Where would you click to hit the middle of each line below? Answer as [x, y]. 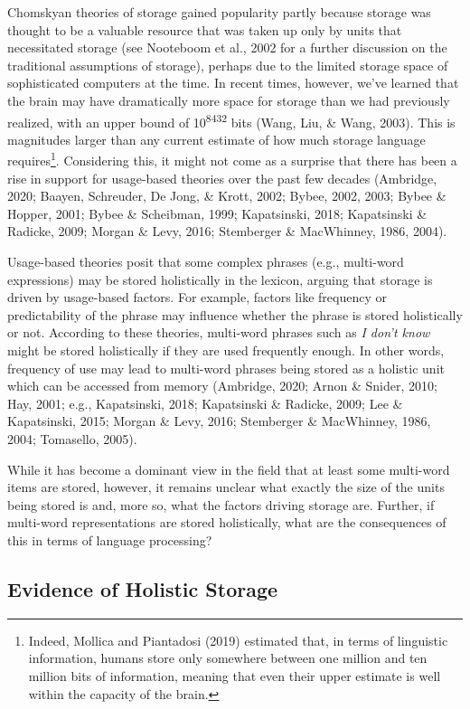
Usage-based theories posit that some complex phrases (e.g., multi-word [206, 262]
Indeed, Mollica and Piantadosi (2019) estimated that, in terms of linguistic [238, 640]
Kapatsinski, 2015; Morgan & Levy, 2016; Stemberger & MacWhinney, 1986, [219, 421]
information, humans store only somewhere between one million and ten [228, 658]
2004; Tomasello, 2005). [72, 438]
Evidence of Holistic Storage [143, 588]
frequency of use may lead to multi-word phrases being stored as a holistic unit [226, 368]
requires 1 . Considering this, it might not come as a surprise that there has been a [232, 159]
